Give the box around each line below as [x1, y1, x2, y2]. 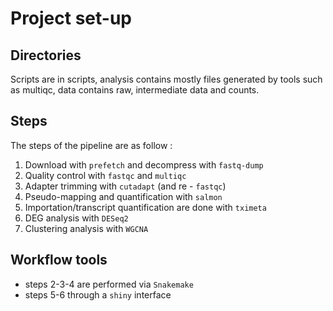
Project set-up [10, 7, 132, 30]
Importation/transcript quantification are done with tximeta [24, 201, 267, 213]
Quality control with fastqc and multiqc [24, 169, 187, 181]
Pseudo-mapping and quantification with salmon [24, 190, 223, 202]
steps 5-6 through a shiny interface [24, 288, 172, 301]
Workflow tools [10, 252, 108, 269]
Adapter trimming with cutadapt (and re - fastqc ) [24, 180, 227, 192]
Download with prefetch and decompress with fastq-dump [24, 158, 264, 171]
